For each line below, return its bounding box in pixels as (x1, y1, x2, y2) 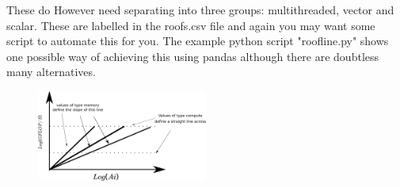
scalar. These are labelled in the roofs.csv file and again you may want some (6, 17, 375, 33)
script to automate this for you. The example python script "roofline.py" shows (6, 32, 389, 49)
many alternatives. (6, 63, 96, 80)
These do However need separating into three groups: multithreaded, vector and (6, 2, 394, 17)
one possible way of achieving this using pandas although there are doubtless (6, 48, 379, 64)
